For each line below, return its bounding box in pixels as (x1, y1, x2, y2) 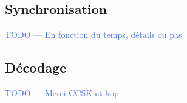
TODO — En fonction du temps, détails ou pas (5, 28, 182, 41)
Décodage (5, 58, 67, 77)
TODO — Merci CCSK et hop (5, 87, 119, 99)
